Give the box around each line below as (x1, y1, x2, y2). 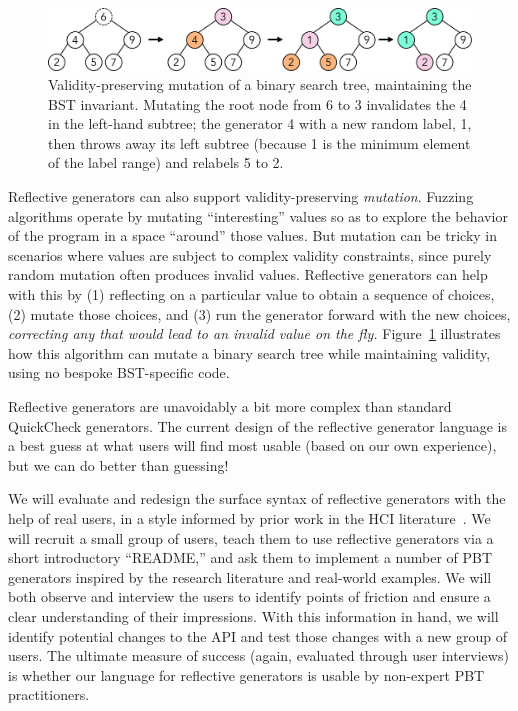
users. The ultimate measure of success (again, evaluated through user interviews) (8, 645, 509, 666)
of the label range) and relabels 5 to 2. (48, 152, 284, 173)
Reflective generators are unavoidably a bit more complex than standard (8, 396, 452, 417)
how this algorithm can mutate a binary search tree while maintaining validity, (8, 342, 491, 363)
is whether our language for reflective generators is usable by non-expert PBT (8, 664, 485, 685)
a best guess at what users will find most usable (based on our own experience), (8, 435, 497, 456)
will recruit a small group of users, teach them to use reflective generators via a (8, 527, 494, 548)
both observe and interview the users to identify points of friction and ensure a (8, 586, 491, 607)
